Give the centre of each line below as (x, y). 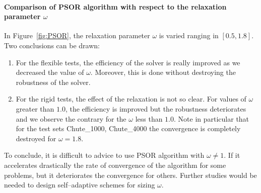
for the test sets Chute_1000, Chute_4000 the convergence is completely (128, 128)
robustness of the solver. (53, 82)
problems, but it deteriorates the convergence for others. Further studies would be (130, 175)
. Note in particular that (212, 118)
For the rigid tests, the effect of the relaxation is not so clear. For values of (131, 99)
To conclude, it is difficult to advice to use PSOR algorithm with (104, 155)
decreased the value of (50, 72)
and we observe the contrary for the (71, 118)
